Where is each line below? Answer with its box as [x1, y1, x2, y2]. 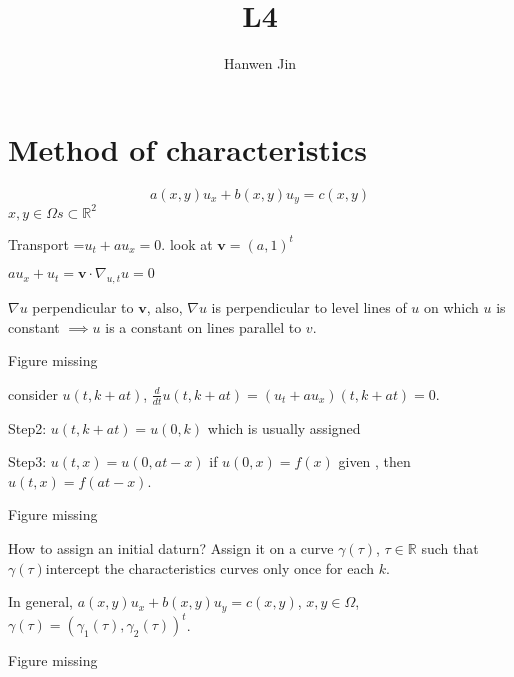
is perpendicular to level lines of [211, 297, 407, 317]
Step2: [8, 417, 47, 438]
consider [8, 383, 58, 404]
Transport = [8, 233, 85, 254]
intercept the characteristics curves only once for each [45, 557, 375, 578]
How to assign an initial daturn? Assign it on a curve [8, 537, 334, 558]
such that [421, 537, 479, 558]
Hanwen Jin [223, 53, 297, 74]
